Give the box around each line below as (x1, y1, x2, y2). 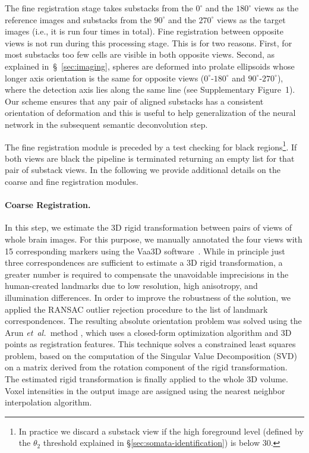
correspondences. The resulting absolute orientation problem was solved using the (5, 314, 302, 327)
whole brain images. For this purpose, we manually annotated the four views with (5, 232, 302, 245)
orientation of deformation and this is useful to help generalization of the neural (5, 106, 296, 119)
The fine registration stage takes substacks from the (5, 2, 193, 14)
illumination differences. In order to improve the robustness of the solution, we (5, 291, 291, 303)
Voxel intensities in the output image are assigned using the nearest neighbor (5, 384, 285, 397)
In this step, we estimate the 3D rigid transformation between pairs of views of (5, 221, 292, 234)
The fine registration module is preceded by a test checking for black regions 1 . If (5, 139, 297, 153)
